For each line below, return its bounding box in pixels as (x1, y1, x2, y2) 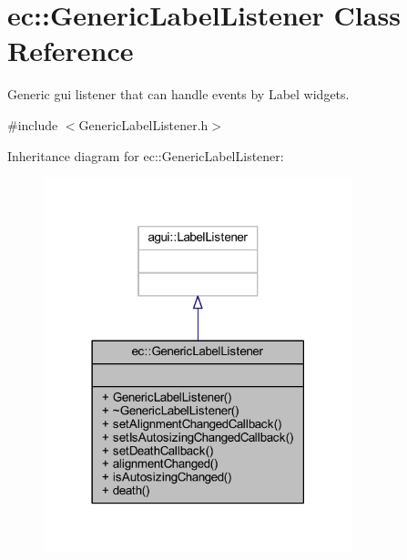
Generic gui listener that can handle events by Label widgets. (7, 85, 350, 104)
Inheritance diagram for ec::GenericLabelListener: (7, 146, 284, 165)
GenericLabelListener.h (78, 115, 209, 134)
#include (7, 115, 58, 134)
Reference (7, 32, 134, 69)
